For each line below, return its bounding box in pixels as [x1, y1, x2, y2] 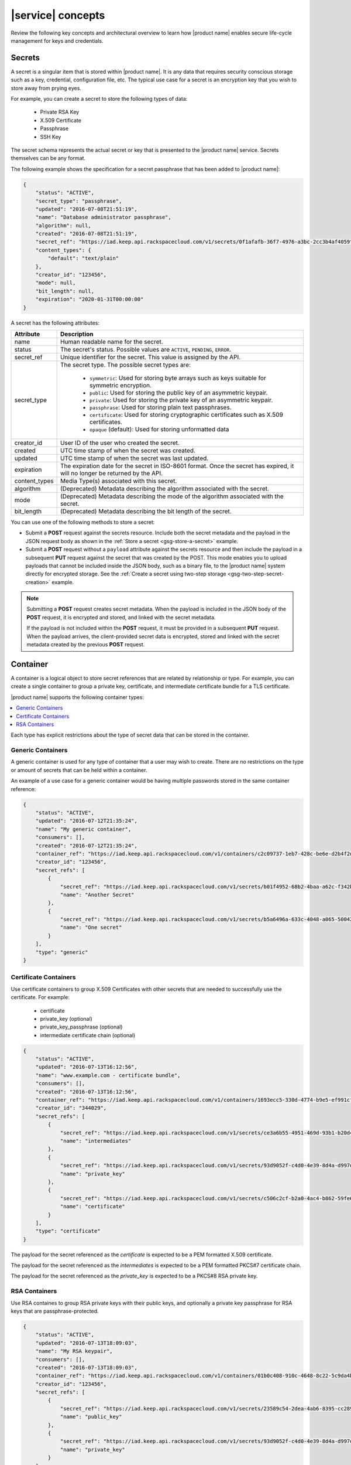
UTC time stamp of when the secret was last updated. [60, 454, 209, 462]
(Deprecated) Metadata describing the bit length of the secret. [60, 507, 232, 515]
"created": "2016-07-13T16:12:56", [35, 1088, 137, 1095]
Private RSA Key [40, 108, 80, 115]
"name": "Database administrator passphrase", [35, 214, 172, 221]
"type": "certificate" [35, 1228, 101, 1235]
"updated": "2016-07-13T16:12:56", [35, 1064, 137, 1071]
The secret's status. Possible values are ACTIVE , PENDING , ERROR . [60, 345, 232, 353]
